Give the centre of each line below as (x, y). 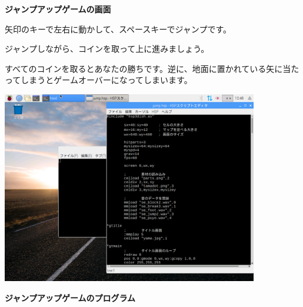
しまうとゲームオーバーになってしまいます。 (106, 80)
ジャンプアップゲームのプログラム (70, 297)
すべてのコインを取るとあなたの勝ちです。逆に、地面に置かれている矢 (140, 68)
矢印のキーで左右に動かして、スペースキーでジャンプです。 (118, 29)
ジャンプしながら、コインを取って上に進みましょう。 (107, 49)
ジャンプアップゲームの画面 (58, 9)
